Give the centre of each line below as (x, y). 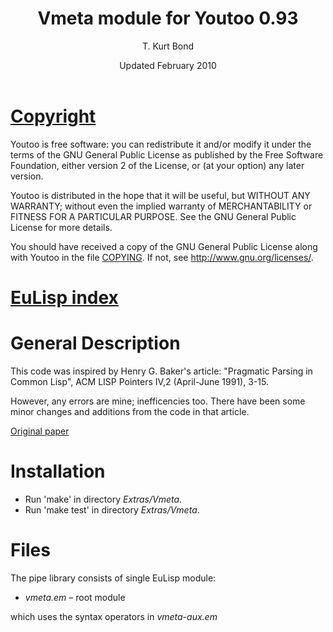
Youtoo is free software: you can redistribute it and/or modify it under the (161, 144)
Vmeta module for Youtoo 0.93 (168, 18)
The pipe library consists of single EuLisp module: (113, 578)
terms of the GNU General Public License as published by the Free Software (167, 154)
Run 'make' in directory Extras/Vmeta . (103, 499)
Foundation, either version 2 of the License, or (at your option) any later (157, 165)
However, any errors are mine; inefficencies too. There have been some (158, 401)
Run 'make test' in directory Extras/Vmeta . (112, 509)
